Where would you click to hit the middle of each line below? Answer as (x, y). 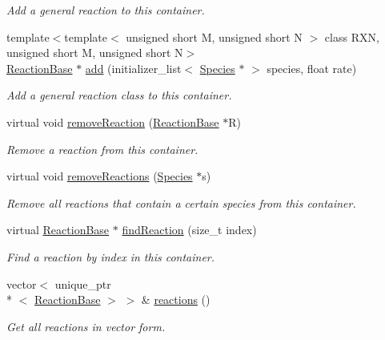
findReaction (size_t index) (189, 230)
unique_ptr (83, 283)
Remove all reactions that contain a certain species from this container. (181, 202)
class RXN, (352, 36)
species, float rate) (312, 68)
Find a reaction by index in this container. (111, 256)
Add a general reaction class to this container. (119, 95)
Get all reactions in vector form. (86, 326)
